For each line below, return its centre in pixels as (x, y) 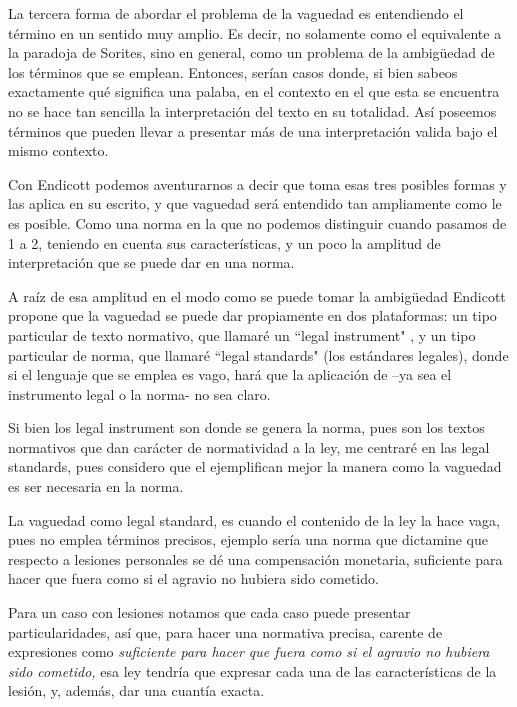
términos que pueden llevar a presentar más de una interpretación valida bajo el (253, 130)
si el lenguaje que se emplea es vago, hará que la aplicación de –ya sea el (230, 374)
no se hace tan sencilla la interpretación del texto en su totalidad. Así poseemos (252, 110)
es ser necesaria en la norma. (96, 486)
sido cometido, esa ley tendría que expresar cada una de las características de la (252, 670)
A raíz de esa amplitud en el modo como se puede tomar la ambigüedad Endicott (257, 295)
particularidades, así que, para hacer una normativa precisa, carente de (225, 631)
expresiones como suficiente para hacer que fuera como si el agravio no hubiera (249, 651)
